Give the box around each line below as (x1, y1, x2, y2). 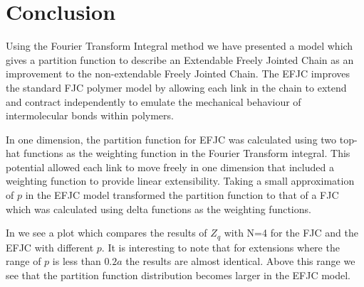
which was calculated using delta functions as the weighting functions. (6, 201, 311, 216)
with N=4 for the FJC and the (224, 225, 358, 240)
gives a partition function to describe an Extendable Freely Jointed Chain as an (6, 52, 354, 67)
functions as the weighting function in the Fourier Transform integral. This (23, 146, 350, 161)
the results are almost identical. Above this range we (125, 254, 355, 269)
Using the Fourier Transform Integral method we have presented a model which (6, 38, 353, 53)
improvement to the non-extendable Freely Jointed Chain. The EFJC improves (6, 66, 350, 81)
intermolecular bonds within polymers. (6, 108, 174, 123)
